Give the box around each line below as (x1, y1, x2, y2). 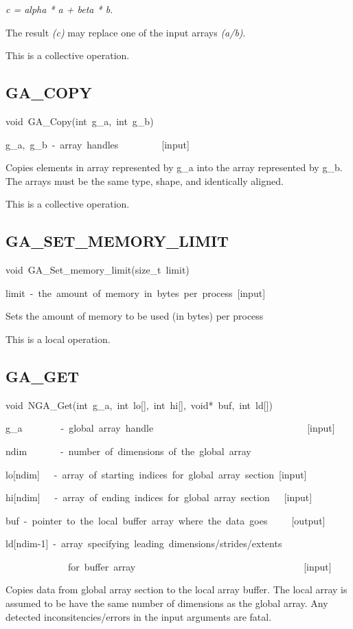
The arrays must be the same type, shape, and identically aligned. (5, 173, 284, 188)
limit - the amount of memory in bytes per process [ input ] (5, 285, 266, 300)
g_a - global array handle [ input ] (5, 421, 335, 435)
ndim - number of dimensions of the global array (5, 443, 251, 458)
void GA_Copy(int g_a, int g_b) (5, 113, 154, 128)
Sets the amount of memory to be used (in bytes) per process (5, 309, 264, 323)
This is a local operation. (5, 331, 111, 346)
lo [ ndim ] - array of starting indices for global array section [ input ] (5, 467, 307, 481)
